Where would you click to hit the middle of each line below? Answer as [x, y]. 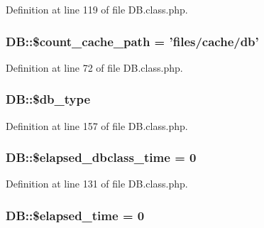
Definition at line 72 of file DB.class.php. [94, 67]
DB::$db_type [48, 99]
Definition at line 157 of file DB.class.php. [97, 125]
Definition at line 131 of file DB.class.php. [97, 184]
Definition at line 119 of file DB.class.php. [97, 9]
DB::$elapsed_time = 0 [75, 215]
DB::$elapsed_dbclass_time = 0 [101, 157]
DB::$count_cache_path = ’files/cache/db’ [132, 41]
